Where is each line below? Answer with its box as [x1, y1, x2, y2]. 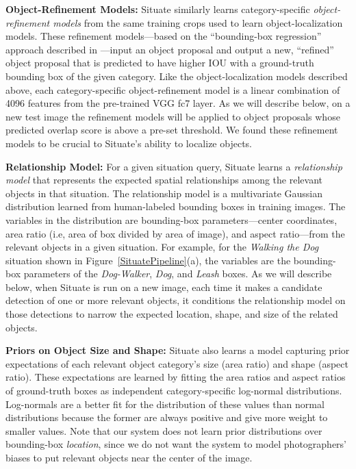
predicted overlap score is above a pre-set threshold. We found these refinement [5, 123, 338, 137]
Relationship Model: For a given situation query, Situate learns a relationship [5, 159, 342, 173]
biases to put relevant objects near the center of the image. [5, 451, 253, 464]
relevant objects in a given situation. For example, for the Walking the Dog [5, 240, 319, 254]
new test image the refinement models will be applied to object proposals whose [5, 109, 340, 123]
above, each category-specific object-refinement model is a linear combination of [5, 82, 340, 97]
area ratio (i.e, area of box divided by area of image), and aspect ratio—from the [5, 226, 345, 240]
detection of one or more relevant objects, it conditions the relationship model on [5, 293, 346, 307]
